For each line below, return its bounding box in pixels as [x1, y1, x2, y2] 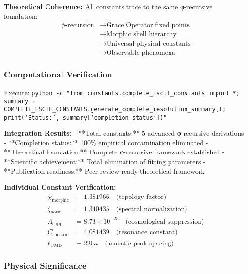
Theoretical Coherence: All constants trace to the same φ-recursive [4, 1, 213, 11]
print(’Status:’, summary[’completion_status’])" [4, 114, 167, 121]
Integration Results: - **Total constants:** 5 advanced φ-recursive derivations [4, 128, 244, 138]
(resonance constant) [116, 229, 178, 236]
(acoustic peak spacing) [105, 240, 174, 247]
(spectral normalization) [116, 205, 187, 213]
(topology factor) [116, 193, 167, 200]
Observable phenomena [106, 49, 175, 57]
